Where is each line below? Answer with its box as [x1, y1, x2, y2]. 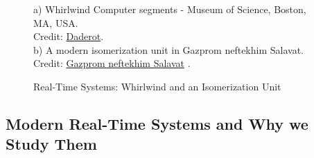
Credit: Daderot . [33, 29, 104, 43]
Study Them [6, 133, 97, 155]
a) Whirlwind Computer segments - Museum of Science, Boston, [33, 2, 306, 16]
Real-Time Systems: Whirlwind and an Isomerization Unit [33, 79, 281, 93]
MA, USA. [33, 15, 78, 30]
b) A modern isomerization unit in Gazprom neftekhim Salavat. [33, 42, 304, 57]
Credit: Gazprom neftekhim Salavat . [33, 56, 191, 70]
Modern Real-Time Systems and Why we [6, 112, 308, 134]
